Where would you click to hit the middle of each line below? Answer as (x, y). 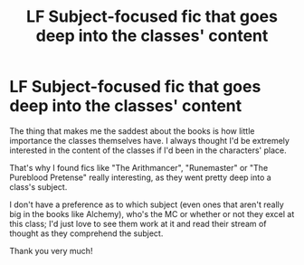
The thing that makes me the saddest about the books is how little (132, 131)
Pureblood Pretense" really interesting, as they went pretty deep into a (140, 177)
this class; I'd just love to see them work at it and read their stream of (138, 223)
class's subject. (38, 186)
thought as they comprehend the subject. (86, 233)
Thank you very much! (51, 251)
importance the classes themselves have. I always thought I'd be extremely (149, 140)
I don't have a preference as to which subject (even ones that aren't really (147, 204)
